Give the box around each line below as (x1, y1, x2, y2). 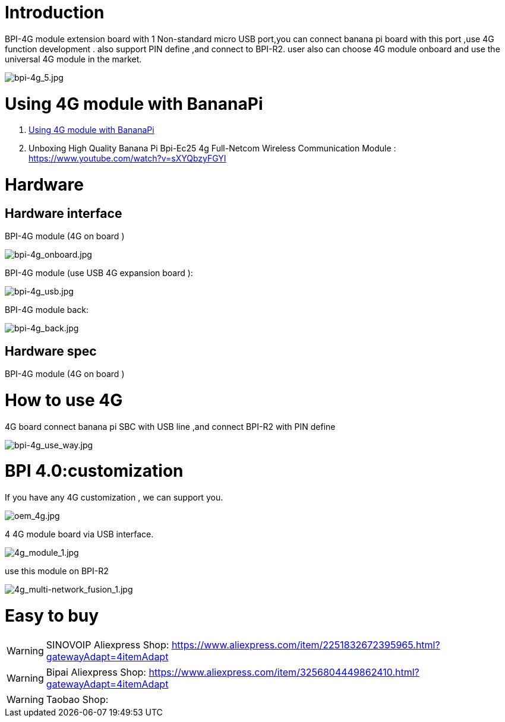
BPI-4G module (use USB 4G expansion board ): (5, 268, 193, 278)
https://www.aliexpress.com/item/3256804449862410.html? (149, 666, 419, 678)
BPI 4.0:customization (5, 461, 184, 482)
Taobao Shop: (46, 693, 109, 705)
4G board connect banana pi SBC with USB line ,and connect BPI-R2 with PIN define (5, 421, 336, 432)
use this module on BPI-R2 (5, 566, 109, 577)
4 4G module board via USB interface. (5, 529, 154, 540)
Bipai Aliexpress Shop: (46, 666, 146, 678)
